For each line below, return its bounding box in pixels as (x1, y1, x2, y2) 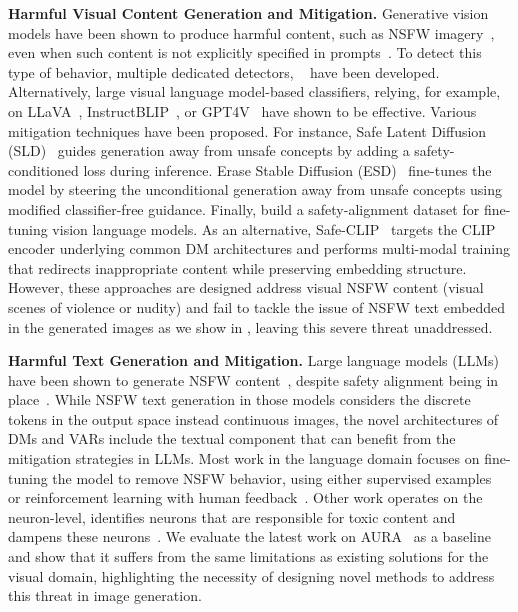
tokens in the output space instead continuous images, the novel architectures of (8, 408, 499, 429)
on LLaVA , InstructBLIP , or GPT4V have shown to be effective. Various (8, 100, 477, 121)
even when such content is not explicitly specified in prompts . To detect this (8, 42, 482, 63)
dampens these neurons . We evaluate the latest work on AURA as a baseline (8, 526, 491, 547)
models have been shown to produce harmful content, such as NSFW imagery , (8, 22, 495, 43)
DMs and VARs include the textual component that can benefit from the (8, 428, 456, 449)
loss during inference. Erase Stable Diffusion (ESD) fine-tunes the (83, 159, 492, 180)
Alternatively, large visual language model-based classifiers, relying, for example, (8, 81, 501, 102)
